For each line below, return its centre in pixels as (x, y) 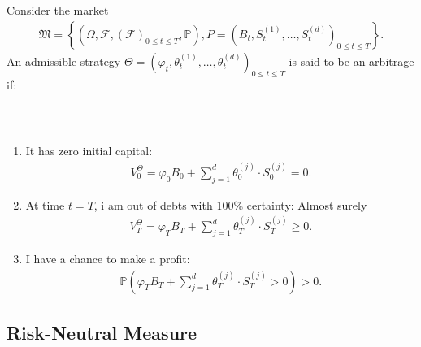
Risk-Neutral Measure (102, 332)
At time (45, 204)
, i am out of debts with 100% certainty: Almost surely (230, 204)
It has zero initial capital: (89, 151)
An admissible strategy (64, 61)
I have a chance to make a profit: (108, 258)
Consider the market (58, 10)
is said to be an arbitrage (352, 61)
